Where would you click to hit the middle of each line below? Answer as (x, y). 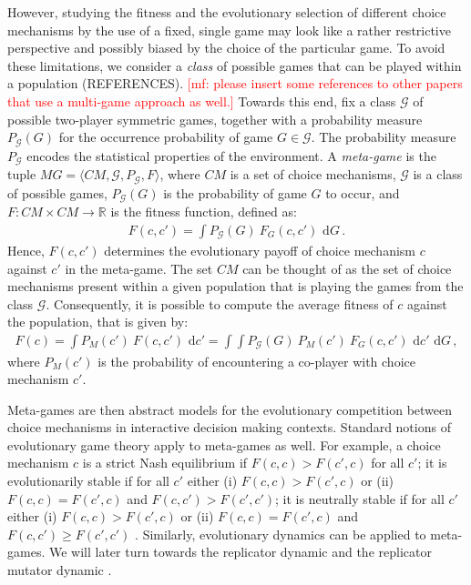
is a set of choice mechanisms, (313, 174)
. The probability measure (384, 137)
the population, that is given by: (98, 322)
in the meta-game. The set (139, 268)
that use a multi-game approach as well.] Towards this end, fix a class (202, 101)
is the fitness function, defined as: (204, 211)
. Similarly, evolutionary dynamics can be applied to (281, 534)
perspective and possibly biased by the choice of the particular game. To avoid (226, 48)
